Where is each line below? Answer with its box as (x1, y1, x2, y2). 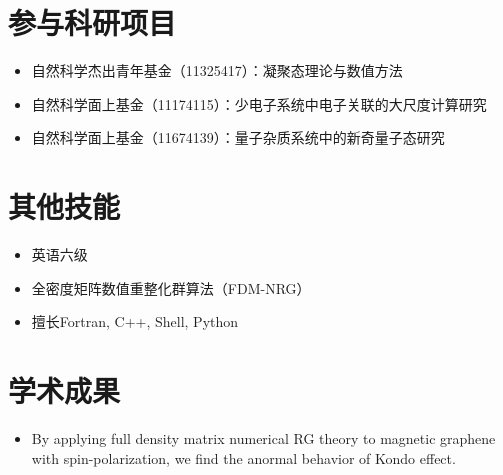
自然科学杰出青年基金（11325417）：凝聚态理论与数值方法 (31, 60, 403, 81)
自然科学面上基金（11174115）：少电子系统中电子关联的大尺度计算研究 (31, 93, 487, 114)
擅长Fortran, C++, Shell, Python (31, 311, 239, 332)
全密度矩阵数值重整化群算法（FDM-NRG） (31, 277, 311, 298)
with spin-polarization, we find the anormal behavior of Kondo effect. (31, 447, 456, 468)
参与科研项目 (8, 2, 177, 43)
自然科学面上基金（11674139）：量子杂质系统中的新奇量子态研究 (31, 127, 445, 148)
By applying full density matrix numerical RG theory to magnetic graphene (31, 427, 496, 448)
